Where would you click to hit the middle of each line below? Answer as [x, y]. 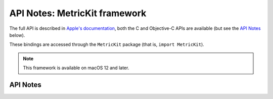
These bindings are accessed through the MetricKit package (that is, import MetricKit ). [107, 44]
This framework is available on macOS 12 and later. [76, 68]
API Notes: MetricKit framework [78, 13]
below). [17, 35]
